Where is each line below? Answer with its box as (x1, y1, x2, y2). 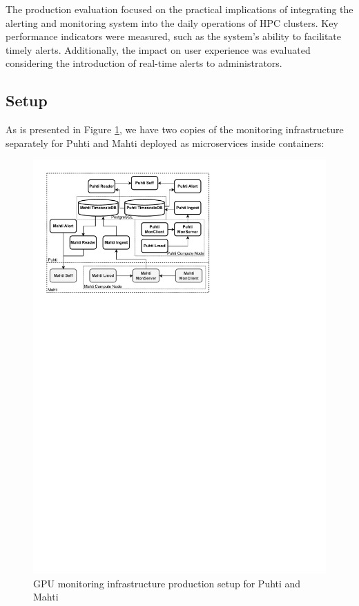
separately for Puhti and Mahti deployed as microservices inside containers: (6, 135, 324, 150)
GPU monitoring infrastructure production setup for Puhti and (33, 576, 301, 590)
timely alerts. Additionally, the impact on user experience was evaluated (6, 42, 311, 57)
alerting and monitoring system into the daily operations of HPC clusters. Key (6, 15, 338, 30)
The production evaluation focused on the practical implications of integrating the (6, 2, 353, 16)
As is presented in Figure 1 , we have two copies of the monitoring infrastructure (6, 122, 344, 137)
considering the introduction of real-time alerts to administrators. (6, 56, 282, 70)
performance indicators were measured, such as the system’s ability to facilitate (6, 29, 342, 43)
